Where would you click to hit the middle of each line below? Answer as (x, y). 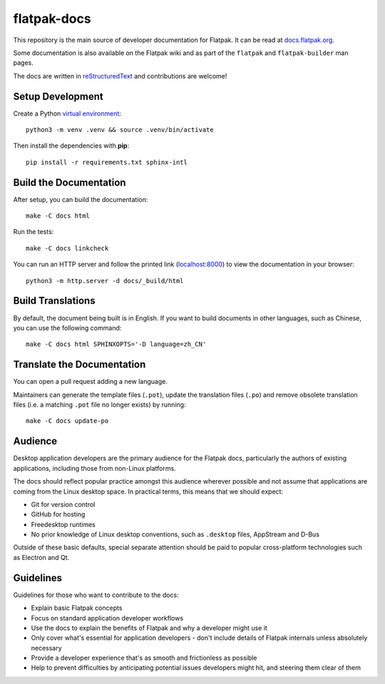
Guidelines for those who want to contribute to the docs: (96, 595)
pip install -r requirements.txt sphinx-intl (107, 162)
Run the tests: (34, 232)
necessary (46, 648)
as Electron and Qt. (41, 557)
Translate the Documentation (79, 365)
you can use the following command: (67, 327)
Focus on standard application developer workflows (107, 618)
